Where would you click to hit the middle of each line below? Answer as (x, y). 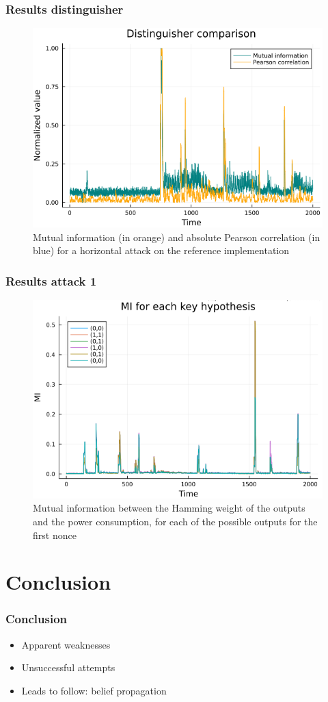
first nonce (55, 535)
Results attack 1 (51, 280)
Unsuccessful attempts (68, 667)
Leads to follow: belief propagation (94, 690)
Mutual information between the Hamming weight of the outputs (169, 508)
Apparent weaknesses (66, 644)
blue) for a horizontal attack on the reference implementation (161, 250)
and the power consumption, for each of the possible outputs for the (175, 521)
